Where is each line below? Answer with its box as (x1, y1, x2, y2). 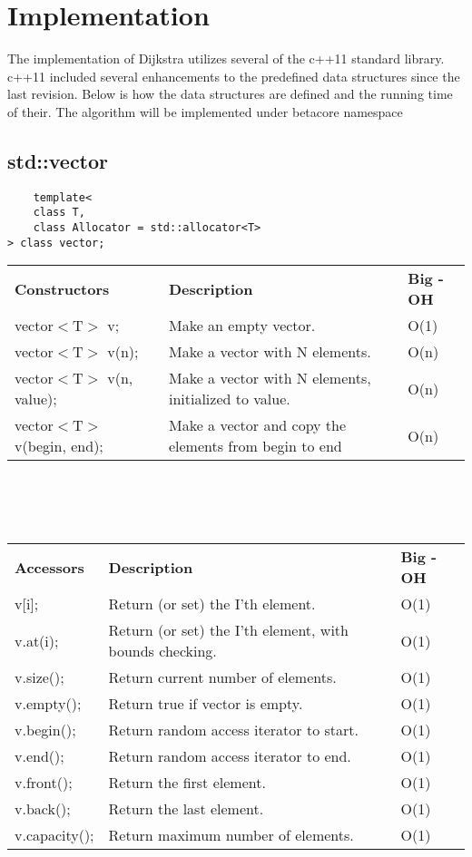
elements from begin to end (168, 435, 342, 457)
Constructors (15, 278, 110, 299)
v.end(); (15, 745, 64, 767)
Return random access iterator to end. (108, 745, 351, 767)
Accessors (15, 556, 84, 578)
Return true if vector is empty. (108, 693, 303, 715)
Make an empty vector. (168, 315, 316, 336)
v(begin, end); (15, 435, 103, 457)
